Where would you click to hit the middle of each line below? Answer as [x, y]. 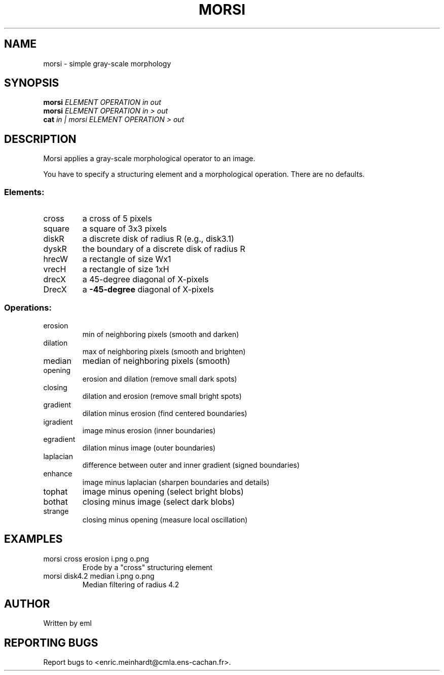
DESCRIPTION [40, 139]
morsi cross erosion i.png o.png [96, 558]
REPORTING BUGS [51, 643]
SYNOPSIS [32, 83]
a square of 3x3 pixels [125, 229]
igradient [58, 422]
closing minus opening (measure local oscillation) [165, 519]
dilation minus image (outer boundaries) [149, 447]
